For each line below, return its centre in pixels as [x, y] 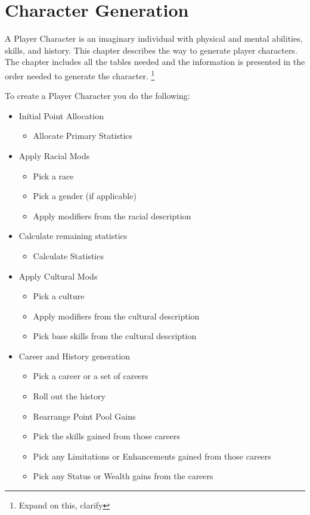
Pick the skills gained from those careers [106, 436]
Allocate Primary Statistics [83, 136]
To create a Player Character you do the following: [97, 96]
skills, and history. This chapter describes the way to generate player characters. [151, 50]
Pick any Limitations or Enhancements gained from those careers [152, 456]
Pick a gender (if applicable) [85, 196]
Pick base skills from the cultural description [115, 336]
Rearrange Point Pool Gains [84, 416]
